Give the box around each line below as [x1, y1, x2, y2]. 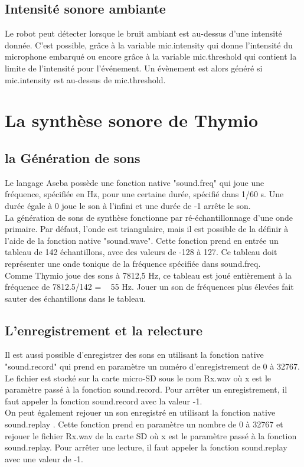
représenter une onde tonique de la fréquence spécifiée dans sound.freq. [5, 257, 261, 269]
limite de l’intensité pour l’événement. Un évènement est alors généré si [5, 61, 263, 74]
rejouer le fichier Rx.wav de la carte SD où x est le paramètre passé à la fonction [5, 429, 297, 442]
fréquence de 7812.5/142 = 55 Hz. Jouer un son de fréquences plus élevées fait [5, 280, 294, 293]
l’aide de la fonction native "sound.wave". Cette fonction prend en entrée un [5, 234, 279, 246]
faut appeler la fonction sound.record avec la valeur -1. [5, 394, 202, 407]
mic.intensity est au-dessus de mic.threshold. [5, 73, 166, 86]
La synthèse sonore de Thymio [5, 108, 258, 132]
